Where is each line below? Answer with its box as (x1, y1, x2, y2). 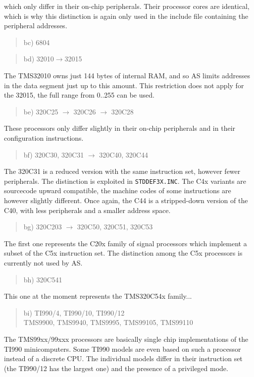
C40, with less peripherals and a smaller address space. (4, 205, 171, 215)
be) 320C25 (23, 106, 58, 116)
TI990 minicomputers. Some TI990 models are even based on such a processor (4, 343, 241, 354)
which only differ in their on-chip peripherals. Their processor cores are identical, (4, 1, 250, 11)
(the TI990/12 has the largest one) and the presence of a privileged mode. (4, 363, 228, 373)
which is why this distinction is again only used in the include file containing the (4, 10, 249, 21)
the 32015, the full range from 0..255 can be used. (4, 90, 154, 100)
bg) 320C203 (23, 221, 62, 232)
